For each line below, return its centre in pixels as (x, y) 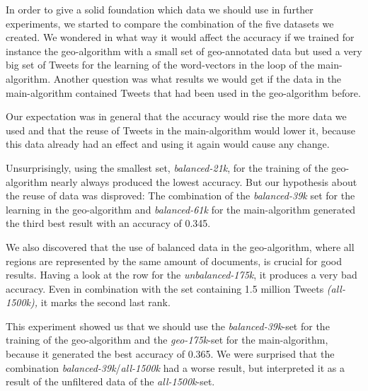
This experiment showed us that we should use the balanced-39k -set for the (168, 326)
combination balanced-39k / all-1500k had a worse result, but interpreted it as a (175, 367)
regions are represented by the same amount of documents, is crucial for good (174, 261)
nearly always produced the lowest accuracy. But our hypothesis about (204, 181)
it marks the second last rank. (105, 302)
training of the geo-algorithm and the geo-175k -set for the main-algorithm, (167, 340)
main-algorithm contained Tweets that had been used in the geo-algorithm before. (183, 92)
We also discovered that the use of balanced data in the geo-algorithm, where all (180, 246)
